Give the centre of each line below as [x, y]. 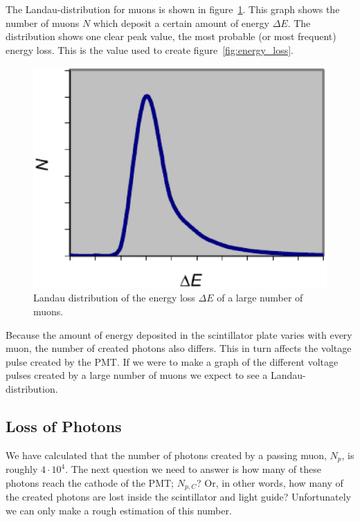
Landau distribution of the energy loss [114, 298]
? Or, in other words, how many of [270, 482]
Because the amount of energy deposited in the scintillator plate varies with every [179, 334]
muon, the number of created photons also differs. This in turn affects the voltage [179, 348]
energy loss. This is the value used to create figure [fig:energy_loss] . [150, 49]
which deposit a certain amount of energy [181, 22]
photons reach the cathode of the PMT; [90, 482]
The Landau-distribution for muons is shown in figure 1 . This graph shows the [173, 9]
